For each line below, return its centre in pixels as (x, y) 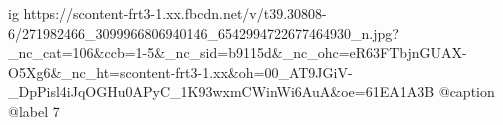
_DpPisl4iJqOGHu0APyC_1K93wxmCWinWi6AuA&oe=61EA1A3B (221, 91)
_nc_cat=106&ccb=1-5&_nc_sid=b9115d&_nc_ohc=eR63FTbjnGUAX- (237, 52)
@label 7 (34, 110)
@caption (466, 91)
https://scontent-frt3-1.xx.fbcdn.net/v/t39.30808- (175, 13)
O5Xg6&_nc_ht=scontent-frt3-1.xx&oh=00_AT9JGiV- (180, 71)
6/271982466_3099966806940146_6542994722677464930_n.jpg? (203, 32)
